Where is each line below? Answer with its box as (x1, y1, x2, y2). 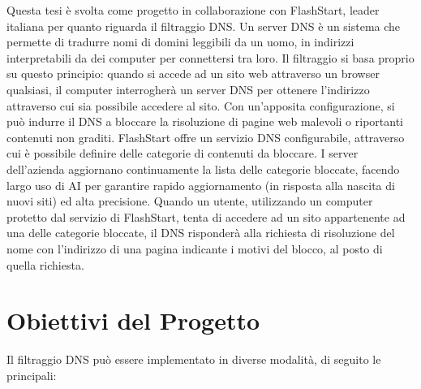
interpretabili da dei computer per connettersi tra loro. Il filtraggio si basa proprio (6, 49, 415, 66)
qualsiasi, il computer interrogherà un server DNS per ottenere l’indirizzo (6, 80, 370, 97)
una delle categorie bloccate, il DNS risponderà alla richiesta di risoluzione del (6, 224, 395, 241)
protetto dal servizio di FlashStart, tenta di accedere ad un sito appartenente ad (6, 208, 406, 225)
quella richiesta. (6, 256, 84, 273)
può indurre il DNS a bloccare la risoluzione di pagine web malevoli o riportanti (6, 113, 404, 130)
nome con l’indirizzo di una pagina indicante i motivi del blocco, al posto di (6, 240, 383, 257)
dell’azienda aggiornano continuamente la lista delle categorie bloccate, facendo (6, 160, 400, 177)
